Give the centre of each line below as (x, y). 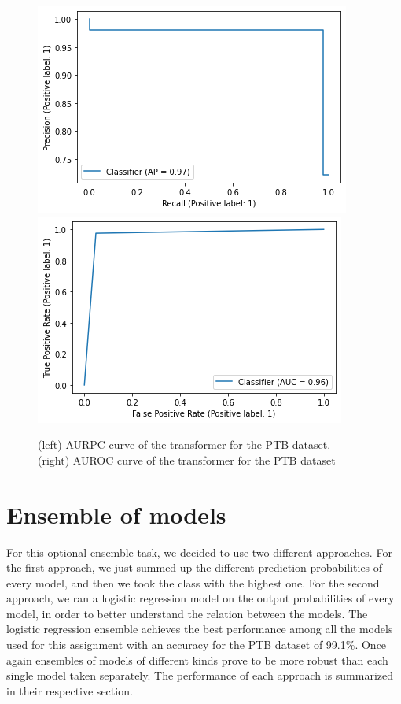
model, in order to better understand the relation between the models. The (187, 613)
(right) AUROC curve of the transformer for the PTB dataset (187, 459)
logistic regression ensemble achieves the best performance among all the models (200, 629)
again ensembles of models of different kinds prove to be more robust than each (197, 660)
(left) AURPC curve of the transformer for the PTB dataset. (184, 445)
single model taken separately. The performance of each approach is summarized (200, 675)
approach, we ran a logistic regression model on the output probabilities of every (200, 598)
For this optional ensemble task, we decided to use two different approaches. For (199, 552)
